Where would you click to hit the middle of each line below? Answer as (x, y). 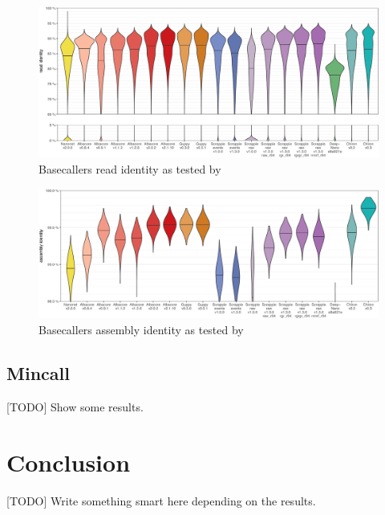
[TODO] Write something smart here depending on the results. (161, 500)
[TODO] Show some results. (75, 406)
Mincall (38, 373)
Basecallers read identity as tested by (130, 168)
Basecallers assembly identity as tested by (141, 330)
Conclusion (69, 462)
